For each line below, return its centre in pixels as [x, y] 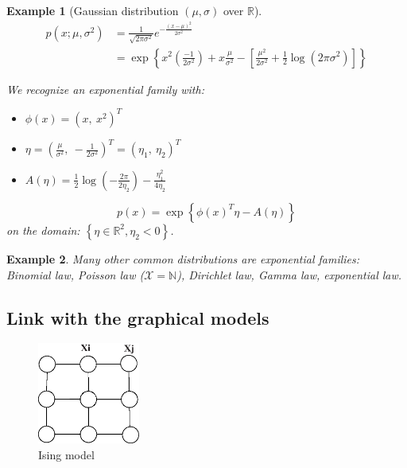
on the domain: [43, 230]
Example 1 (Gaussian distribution [93, 10]
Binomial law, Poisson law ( [76, 274]
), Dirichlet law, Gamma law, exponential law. [289, 274]
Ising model [66, 455]
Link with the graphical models [138, 317]
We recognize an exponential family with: [105, 89]
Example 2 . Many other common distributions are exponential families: [183, 258]
